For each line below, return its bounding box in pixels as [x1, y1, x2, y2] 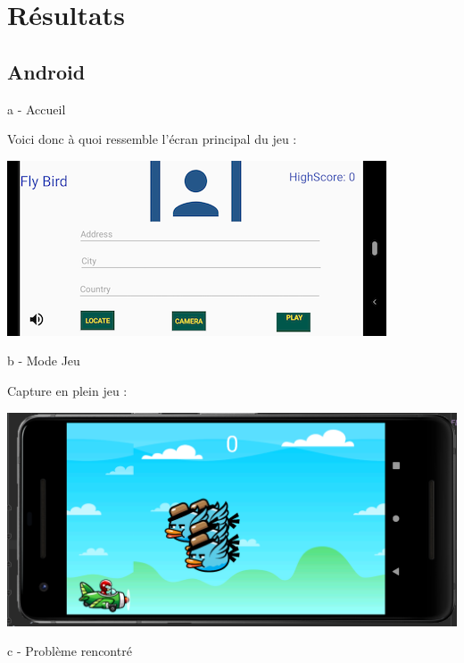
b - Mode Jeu [7, 351, 80, 370]
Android [7, 57, 86, 85]
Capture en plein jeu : [7, 381, 128, 399]
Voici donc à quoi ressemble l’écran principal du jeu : [7, 130, 297, 148]
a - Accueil [7, 99, 66, 118]
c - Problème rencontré [7, 642, 132, 660]
